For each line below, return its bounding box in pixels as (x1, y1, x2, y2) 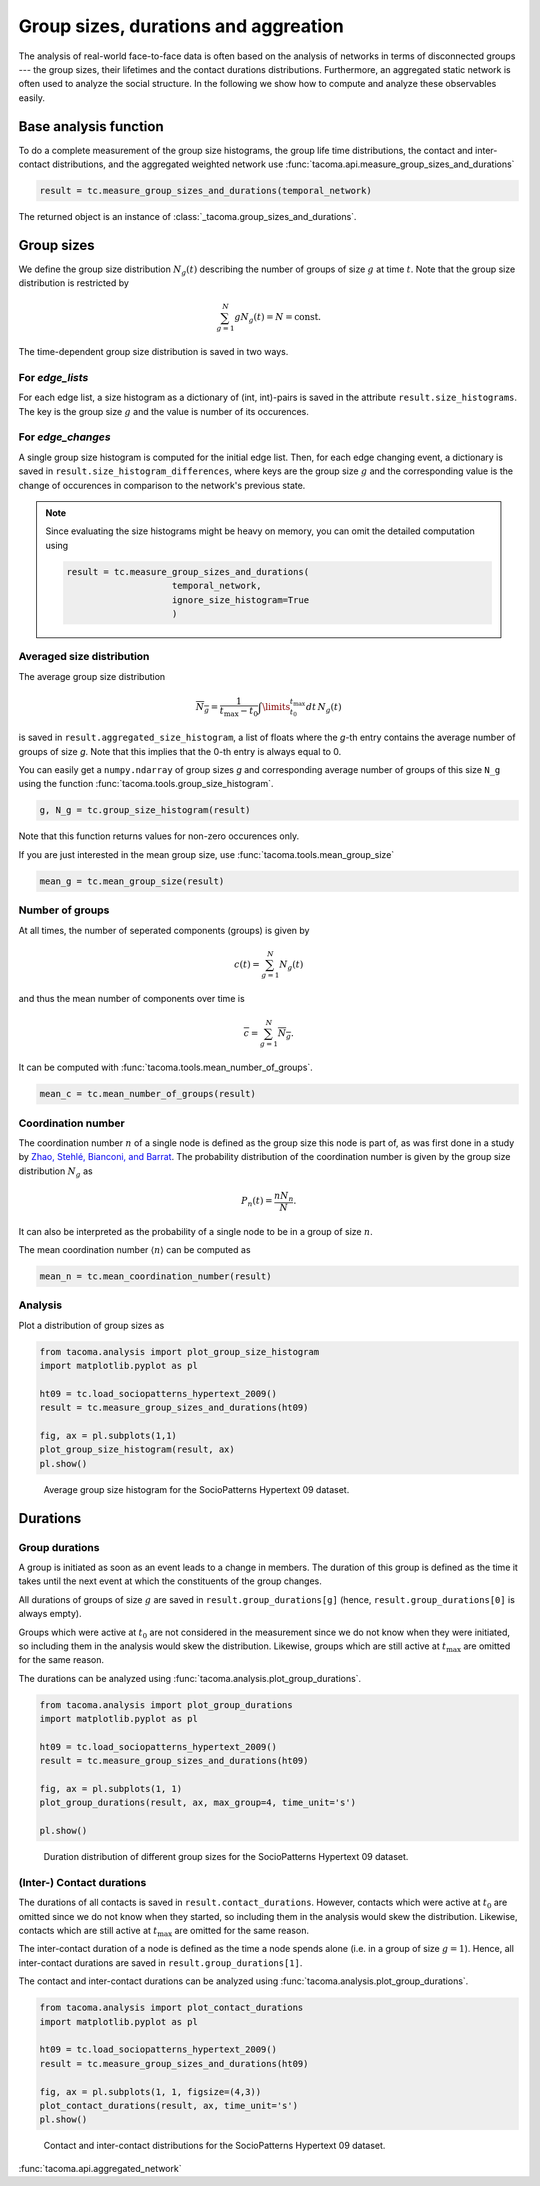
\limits (261, 701, 291, 712)
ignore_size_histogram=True (171, 594, 310, 605)
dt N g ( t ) (305, 701, 342, 715)
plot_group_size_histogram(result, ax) (39, 1444, 235, 1455)
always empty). (18, 1608, 82, 1620)
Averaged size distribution (18, 650, 150, 664)
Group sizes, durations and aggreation (18, 15, 344, 37)
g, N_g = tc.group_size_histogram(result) (39, 805, 251, 816)
